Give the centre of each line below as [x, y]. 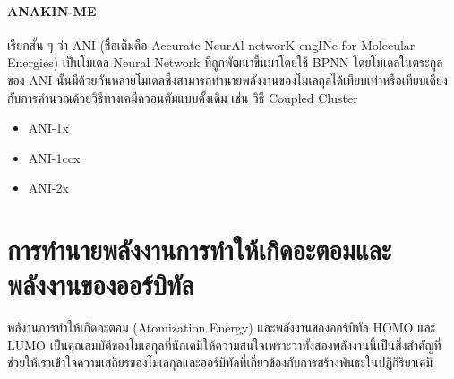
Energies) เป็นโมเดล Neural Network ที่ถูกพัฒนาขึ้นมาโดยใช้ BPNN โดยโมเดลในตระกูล [225, 62]
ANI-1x [48, 128]
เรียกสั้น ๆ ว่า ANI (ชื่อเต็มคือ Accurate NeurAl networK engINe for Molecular [211, 44]
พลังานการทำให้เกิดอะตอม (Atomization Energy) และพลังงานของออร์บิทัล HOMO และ [222, 327]
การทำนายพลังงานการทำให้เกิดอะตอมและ [200, 250]
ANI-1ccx [54, 157]
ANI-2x [48, 188]
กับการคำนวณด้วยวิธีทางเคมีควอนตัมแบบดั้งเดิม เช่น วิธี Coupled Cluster [183, 97]
